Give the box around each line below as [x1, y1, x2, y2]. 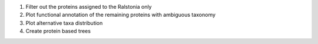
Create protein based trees [25, 28, 91, 35]
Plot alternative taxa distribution [25, 19, 103, 26]
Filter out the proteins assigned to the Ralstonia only [25, 3, 152, 10]
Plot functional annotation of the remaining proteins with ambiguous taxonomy [25, 12, 216, 19]
